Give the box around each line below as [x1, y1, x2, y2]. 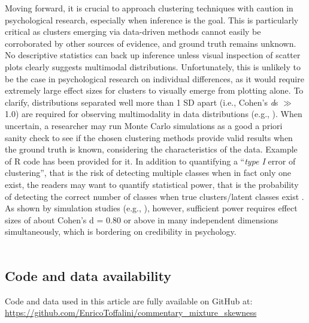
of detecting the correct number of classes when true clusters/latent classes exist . [5, 190, 304, 202]
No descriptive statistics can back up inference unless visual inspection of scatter [5, 49, 301, 61]
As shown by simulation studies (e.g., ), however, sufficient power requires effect [5, 202, 298, 214]
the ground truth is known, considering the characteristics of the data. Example [5, 143, 298, 155]
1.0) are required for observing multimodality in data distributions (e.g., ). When [5, 107, 302, 120]
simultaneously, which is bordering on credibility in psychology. [5, 225, 237, 238]
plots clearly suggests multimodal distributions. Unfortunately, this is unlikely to [5, 60, 301, 73]
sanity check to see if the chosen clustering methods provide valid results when [5, 131, 293, 143]
